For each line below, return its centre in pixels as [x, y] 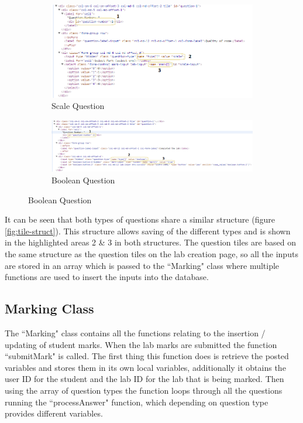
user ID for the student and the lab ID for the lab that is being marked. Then [144, 379]
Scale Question [78, 106]
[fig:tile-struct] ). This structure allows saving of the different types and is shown [148, 231]
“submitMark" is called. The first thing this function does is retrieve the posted [147, 356]
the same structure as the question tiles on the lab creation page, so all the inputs [151, 253]
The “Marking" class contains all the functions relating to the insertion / [135, 332]
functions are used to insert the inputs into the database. [107, 277]
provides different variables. [54, 413]
